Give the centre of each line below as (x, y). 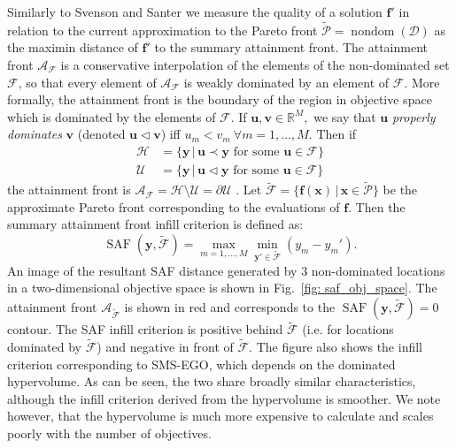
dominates (35, 134)
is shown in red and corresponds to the (230, 307)
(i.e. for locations (348, 329)
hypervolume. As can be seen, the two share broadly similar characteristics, (212, 381)
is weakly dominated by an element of (286, 82)
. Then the (377, 206)
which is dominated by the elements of (112, 116)
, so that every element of (87, 82)
